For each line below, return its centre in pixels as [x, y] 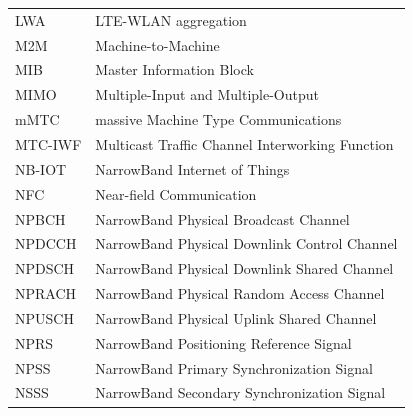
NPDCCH [46, 243]
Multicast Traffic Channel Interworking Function [244, 143]
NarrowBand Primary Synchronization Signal [234, 367]
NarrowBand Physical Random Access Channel [240, 293]
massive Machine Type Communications [218, 119]
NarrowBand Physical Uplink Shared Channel [236, 317]
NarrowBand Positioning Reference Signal [223, 342]
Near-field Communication [176, 193]
